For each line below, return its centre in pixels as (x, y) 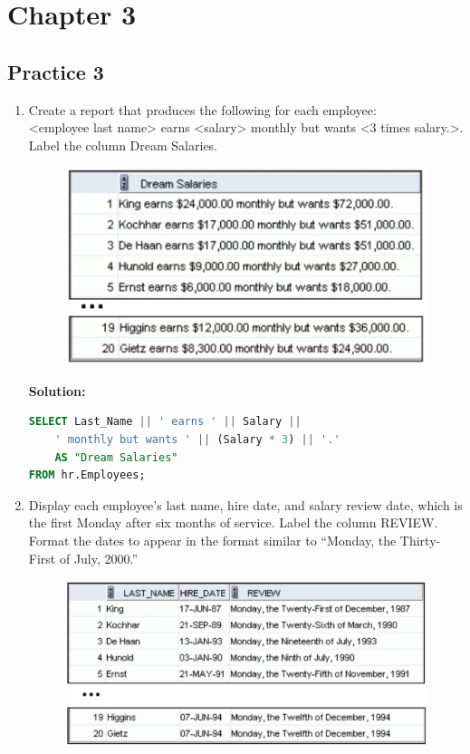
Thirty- (420, 540)
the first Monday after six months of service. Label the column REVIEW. (233, 522)
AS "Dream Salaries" (116, 457)
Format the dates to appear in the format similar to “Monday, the (212, 540)
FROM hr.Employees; (87, 475)
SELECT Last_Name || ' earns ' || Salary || (165, 422)
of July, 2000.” (99, 558)
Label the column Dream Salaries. (123, 145)
